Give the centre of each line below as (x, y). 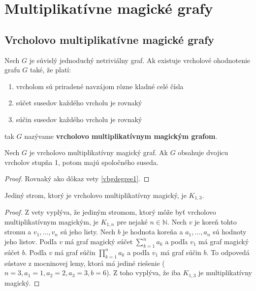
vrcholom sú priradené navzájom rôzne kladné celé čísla (100, 86)
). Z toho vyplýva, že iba (143, 273)
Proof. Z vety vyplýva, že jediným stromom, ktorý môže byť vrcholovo (110, 212)
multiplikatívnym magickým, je (51, 221)
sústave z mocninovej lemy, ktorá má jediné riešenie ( (85, 263)
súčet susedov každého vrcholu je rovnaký (79, 103)
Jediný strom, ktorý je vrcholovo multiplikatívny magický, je (96, 195)
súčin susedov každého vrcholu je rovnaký (79, 119)
